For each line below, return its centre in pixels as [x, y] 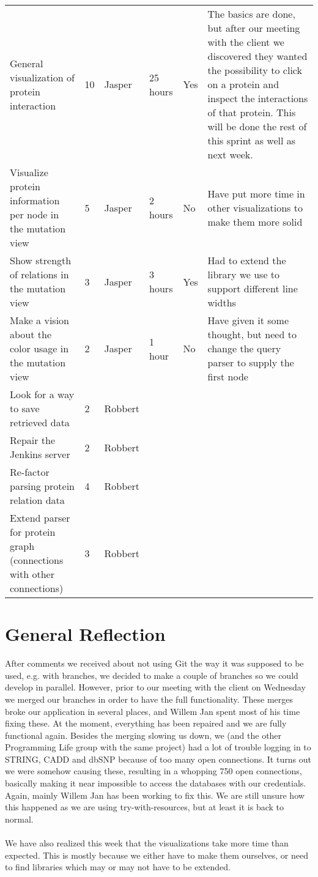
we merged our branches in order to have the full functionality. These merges [149, 699]
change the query [244, 348]
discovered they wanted [257, 56]
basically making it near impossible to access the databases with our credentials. [156, 783]
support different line [253, 288]
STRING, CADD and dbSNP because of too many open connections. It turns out [158, 759]
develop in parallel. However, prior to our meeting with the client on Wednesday [155, 687]
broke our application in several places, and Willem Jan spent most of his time [153, 711]
